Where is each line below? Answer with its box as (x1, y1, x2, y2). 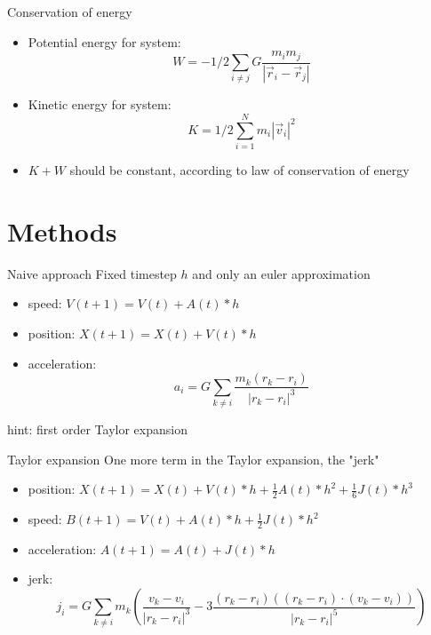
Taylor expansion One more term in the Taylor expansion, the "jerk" (7, 449, 379, 468)
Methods (7, 212, 117, 249)
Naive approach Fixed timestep (7, 264, 177, 282)
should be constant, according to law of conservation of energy (69, 161, 410, 179)
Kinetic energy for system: (28, 95, 172, 114)
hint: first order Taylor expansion (7, 420, 188, 439)
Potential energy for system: (28, 32, 181, 51)
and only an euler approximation (192, 264, 371, 282)
